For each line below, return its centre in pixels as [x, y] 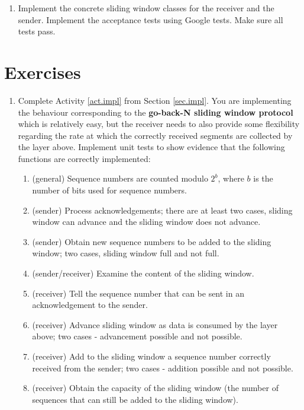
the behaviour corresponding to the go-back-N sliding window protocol [156, 112]
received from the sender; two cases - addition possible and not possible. [163, 368]
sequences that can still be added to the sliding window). [135, 399]
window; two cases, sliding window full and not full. [126, 253]
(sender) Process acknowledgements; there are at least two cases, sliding [162, 210]
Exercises [43, 71]
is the [263, 178]
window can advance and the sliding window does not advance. [146, 222]
